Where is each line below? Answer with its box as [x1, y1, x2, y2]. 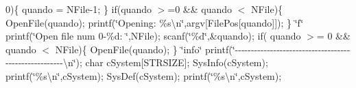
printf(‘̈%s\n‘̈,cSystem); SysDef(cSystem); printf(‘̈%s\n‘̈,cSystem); [5, 68, 282, 83]
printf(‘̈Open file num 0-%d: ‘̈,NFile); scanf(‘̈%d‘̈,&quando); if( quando [5, 29, 301, 43]
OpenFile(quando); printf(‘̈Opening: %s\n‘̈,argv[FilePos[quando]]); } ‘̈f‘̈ [5, 15, 304, 29]
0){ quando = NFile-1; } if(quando [5, 2, 152, 16]
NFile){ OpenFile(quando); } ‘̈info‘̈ [55, 42, 202, 56]
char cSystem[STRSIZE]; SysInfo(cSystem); [85, 55, 268, 70]
